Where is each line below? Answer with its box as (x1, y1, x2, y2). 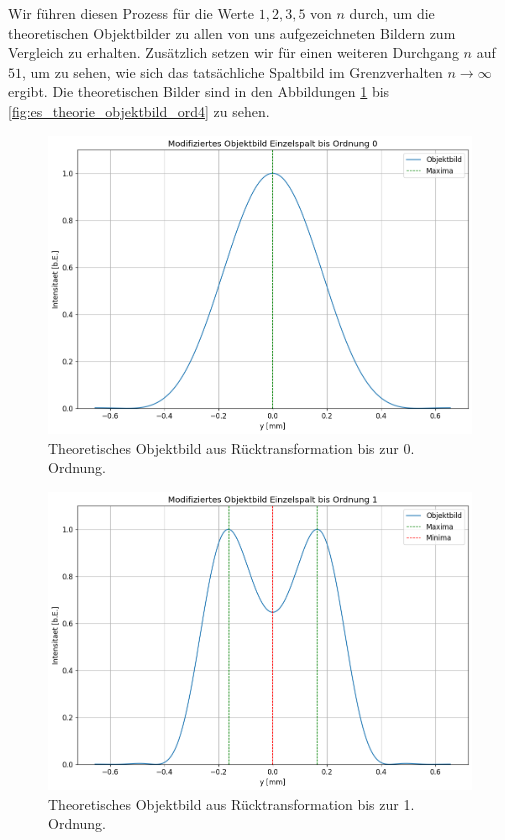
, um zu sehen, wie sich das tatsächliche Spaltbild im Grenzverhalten (22, 61, 443, 82)
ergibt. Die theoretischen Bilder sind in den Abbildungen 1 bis (8, 81, 390, 102)
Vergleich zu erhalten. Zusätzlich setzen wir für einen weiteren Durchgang (8, 42, 459, 63)
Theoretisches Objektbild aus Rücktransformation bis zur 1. (48, 793, 415, 814)
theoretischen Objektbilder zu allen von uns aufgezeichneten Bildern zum (8, 22, 456, 43)
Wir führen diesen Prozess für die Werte (8, 3, 255, 23)
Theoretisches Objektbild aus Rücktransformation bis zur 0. (48, 437, 415, 458)
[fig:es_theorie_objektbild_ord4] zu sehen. (8, 100, 270, 121)
